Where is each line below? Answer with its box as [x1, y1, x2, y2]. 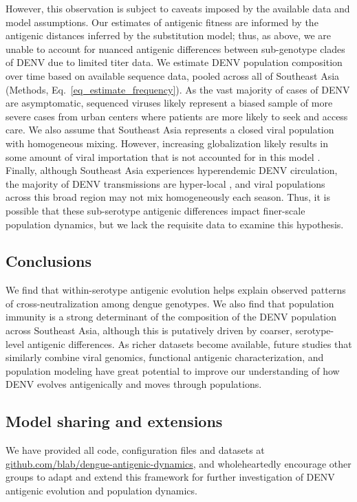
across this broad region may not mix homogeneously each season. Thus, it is [6, 190, 331, 204]
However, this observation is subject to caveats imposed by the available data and [6, 1, 350, 15]
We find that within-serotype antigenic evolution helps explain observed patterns [6, 283, 346, 297]
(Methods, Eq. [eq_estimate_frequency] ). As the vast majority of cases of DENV [6, 82, 350, 96]
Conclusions [6, 250, 92, 272]
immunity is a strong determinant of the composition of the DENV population [6, 309, 337, 324]
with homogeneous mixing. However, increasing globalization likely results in [6, 135, 329, 150]
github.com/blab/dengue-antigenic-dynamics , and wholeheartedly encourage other [6, 456, 351, 470]
